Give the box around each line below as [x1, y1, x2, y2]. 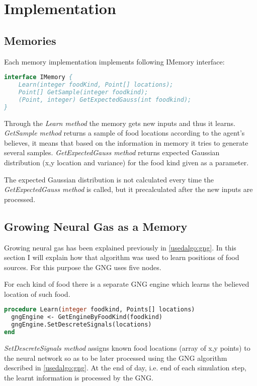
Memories [4, 32, 56, 48]
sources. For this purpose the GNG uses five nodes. [4, 262, 161, 272]
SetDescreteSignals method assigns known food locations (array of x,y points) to [4, 342, 250, 353]
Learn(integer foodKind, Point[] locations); [18, 81, 174, 89]
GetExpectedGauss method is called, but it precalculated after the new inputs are [4, 184, 253, 195]
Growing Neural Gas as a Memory [4, 218, 188, 234]
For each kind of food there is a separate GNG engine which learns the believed [4, 279, 249, 289]
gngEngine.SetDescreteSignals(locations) [11, 321, 152, 329]
